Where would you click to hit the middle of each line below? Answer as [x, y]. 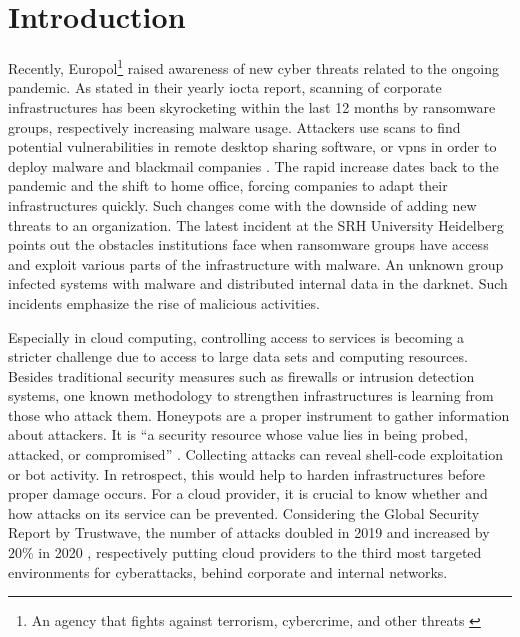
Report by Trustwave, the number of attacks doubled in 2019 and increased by [249, 532]
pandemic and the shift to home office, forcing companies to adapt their [228, 185]
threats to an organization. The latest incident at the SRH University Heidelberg [256, 224]
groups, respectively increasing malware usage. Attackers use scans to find [234, 126]
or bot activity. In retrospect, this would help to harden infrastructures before [247, 473]
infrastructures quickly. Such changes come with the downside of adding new [242, 204]
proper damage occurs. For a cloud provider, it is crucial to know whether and [248, 493]
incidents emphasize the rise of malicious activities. [164, 302]
